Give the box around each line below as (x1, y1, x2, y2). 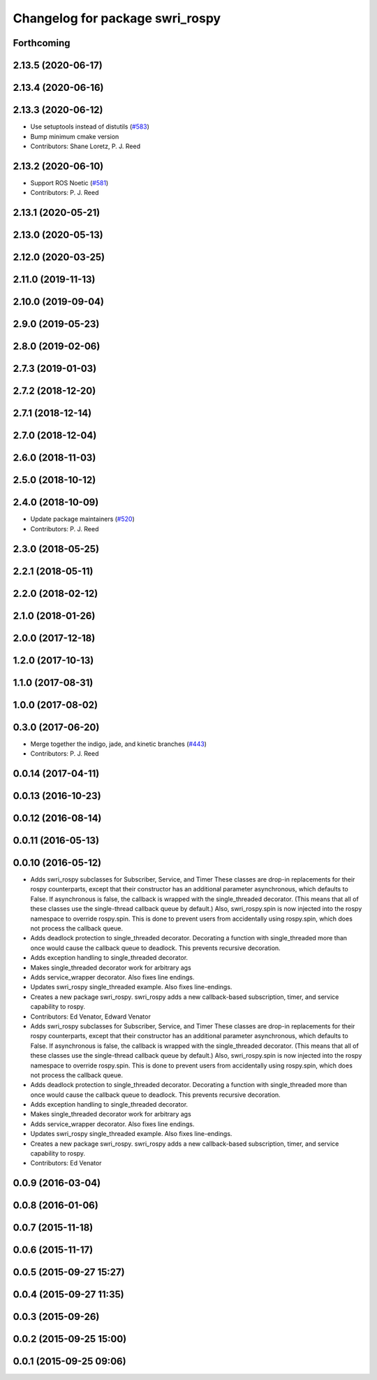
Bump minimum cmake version (30, 132, 119, 141)
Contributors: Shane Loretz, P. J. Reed (30, 142, 141, 150)
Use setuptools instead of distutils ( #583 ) (30, 122, 150, 131)
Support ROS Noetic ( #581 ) (30, 178, 109, 187)
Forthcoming (13, 37, 71, 49)
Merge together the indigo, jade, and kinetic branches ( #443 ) (30, 740, 207, 748)
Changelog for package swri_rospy (13, 10, 221, 26)
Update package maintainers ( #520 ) (30, 515, 135, 524)
